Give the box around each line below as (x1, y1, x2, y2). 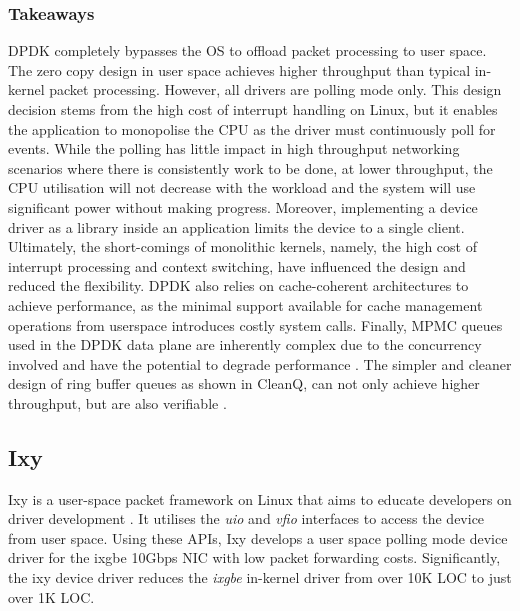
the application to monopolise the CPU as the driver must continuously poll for (8, 118, 496, 139)
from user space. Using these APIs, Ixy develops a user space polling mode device (8, 527, 508, 548)
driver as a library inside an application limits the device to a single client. (8, 216, 465, 237)
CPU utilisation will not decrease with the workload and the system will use (8, 177, 476, 198)
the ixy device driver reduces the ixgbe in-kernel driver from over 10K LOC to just (8, 567, 512, 588)
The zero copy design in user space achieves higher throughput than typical (8, 59, 471, 80)
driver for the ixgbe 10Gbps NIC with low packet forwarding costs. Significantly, (8, 547, 501, 568)
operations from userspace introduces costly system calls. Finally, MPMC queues (8, 314, 503, 335)
